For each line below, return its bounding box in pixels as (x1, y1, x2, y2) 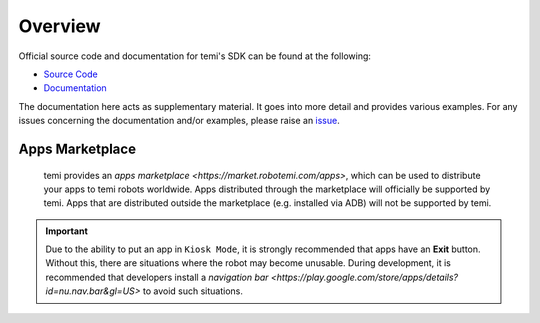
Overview (18, 15, 101, 37)
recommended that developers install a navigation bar (45, 271, 269, 283)
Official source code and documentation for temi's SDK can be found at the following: (18, 50, 372, 62)
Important (45, 225, 89, 237)
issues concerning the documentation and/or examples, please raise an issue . (18, 115, 340, 127)
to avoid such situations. (142, 285, 244, 297)
